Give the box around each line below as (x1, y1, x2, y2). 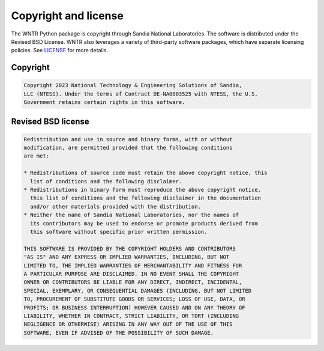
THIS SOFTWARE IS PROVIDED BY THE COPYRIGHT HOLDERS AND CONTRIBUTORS (23, 245, 236, 252)
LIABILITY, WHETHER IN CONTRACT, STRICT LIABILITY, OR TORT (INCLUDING (23, 313, 239, 319)
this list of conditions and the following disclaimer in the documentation (30, 195, 261, 201)
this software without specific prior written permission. (30, 228, 208, 235)
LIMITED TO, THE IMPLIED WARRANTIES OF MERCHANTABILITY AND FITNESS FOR (23, 262, 242, 269)
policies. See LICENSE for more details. (11, 47, 108, 54)
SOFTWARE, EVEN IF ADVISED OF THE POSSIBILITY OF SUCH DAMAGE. (23, 329, 214, 336)
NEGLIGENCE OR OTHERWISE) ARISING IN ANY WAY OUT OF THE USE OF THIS (23, 321, 233, 328)
